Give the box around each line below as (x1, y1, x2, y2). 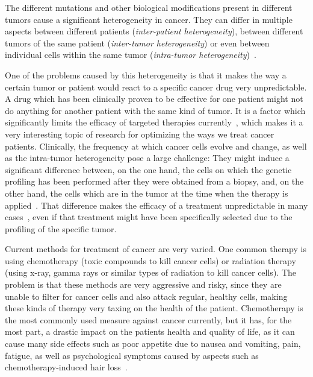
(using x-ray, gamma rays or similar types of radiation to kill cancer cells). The (5, 266, 296, 279)
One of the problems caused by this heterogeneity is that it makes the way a (5, 68, 287, 81)
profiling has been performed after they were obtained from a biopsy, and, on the (5, 175, 304, 188)
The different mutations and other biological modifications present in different (5, 1, 293, 13)
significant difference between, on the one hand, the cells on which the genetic (5, 163, 292, 176)
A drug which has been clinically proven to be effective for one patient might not (5, 92, 303, 105)
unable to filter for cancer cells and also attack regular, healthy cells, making (5, 290, 288, 302)
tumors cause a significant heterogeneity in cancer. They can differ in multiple (5, 13, 293, 25)
